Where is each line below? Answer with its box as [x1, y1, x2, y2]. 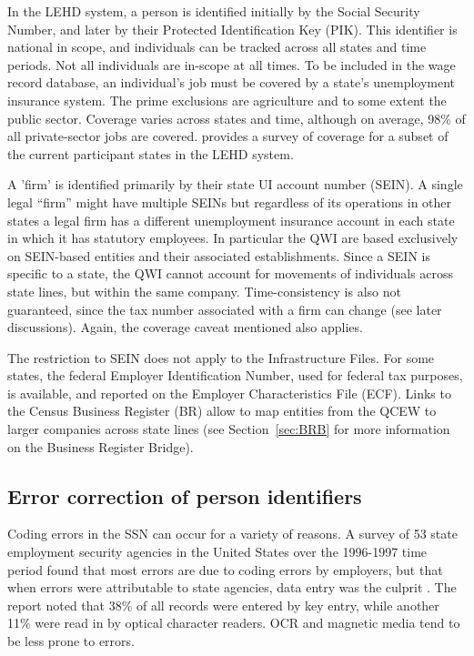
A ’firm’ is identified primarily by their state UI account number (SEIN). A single [7, 175, 463, 194]
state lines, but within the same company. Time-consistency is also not [7, 281, 401, 300]
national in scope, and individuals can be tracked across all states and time [7, 37, 427, 56]
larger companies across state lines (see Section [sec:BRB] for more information [7, 419, 450, 439]
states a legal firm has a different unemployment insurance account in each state [7, 210, 455, 229]
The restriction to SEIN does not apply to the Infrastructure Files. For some [7, 348, 435, 367]
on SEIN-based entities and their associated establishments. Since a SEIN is [7, 246, 430, 265]
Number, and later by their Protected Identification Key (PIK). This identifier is [7, 19, 458, 38]
